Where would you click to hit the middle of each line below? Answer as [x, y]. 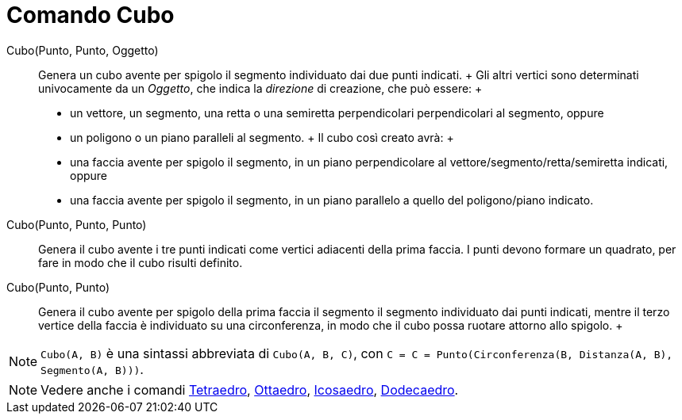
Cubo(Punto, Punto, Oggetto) [83, 50]
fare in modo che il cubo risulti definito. [141, 262]
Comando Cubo [91, 15]
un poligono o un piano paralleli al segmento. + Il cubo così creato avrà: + [262, 137]
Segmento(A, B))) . [92, 369]
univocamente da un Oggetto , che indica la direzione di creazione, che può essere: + [260, 88]
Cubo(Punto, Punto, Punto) [77, 224]
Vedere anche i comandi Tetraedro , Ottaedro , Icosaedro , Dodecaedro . [250, 389]
